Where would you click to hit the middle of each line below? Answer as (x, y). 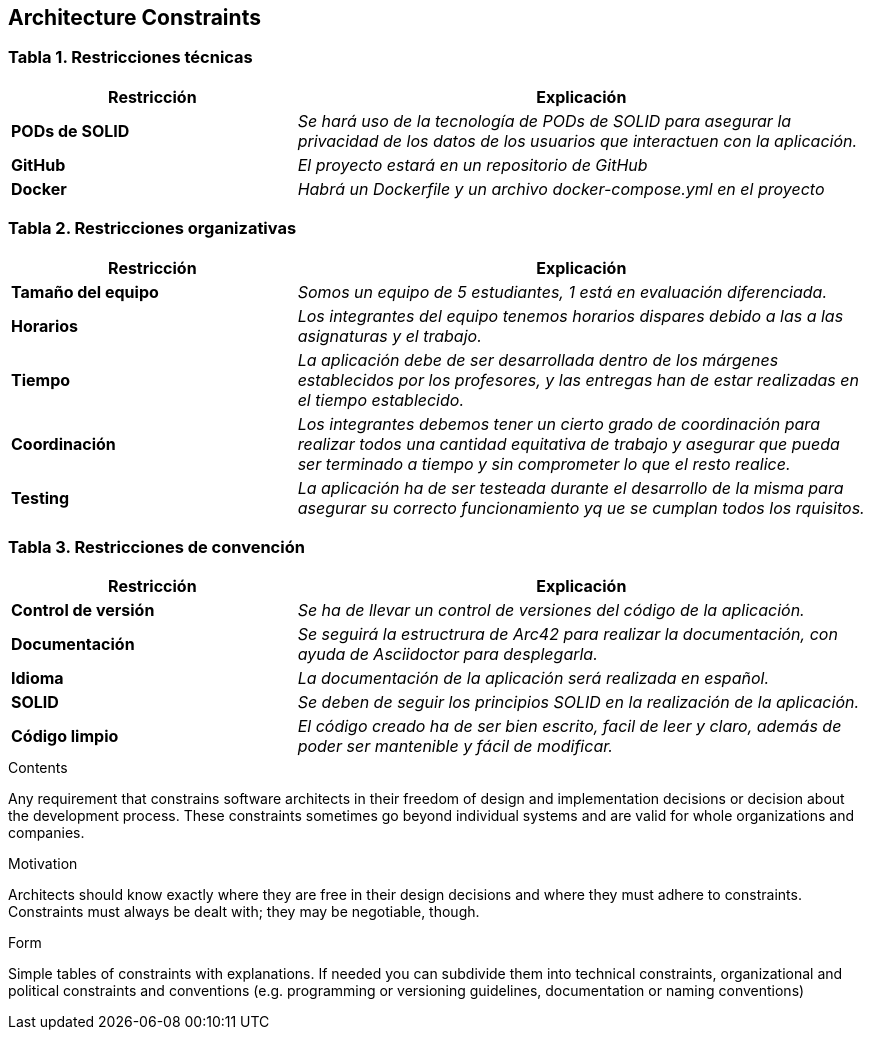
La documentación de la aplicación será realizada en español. (533, 678)
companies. (46, 833)
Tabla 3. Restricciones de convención (156, 546)
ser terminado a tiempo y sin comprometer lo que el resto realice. (544, 463)
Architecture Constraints (134, 17)
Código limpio (65, 736)
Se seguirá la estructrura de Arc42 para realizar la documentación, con (567, 634)
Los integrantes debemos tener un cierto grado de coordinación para (558, 423)
